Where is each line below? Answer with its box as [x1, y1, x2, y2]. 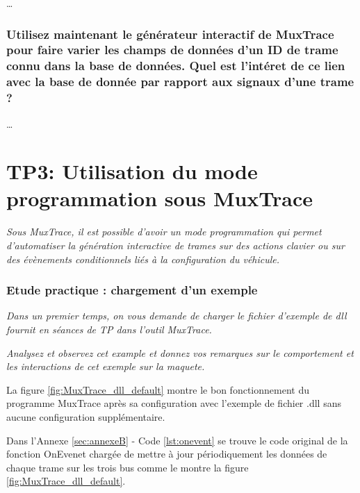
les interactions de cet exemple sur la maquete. [6, 359, 205, 374]
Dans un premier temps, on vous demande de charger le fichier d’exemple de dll [6, 308, 347, 323]
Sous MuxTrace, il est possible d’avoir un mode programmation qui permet [6, 224, 322, 239]
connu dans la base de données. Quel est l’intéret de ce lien [6, 57, 345, 74]
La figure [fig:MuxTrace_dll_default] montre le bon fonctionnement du [6, 382, 309, 396]
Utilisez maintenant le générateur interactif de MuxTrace [6, 25, 334, 42]
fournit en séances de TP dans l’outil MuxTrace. [6, 322, 212, 336]
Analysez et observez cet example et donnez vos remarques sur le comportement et [6, 345, 354, 360]
